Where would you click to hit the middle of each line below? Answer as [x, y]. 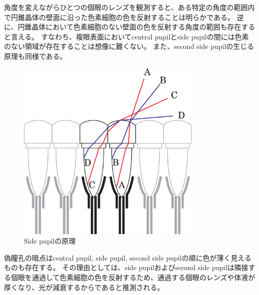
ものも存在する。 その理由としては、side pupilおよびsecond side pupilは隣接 [126, 267]
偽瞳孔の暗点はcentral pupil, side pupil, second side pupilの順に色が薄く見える [128, 257]
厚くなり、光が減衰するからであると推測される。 [84, 287]
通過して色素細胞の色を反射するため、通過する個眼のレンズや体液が [143, 277]
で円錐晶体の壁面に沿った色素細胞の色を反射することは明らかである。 [119, 17]
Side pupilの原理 [50, 241]
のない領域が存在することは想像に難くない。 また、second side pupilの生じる [129, 46]
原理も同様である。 [35, 56]
